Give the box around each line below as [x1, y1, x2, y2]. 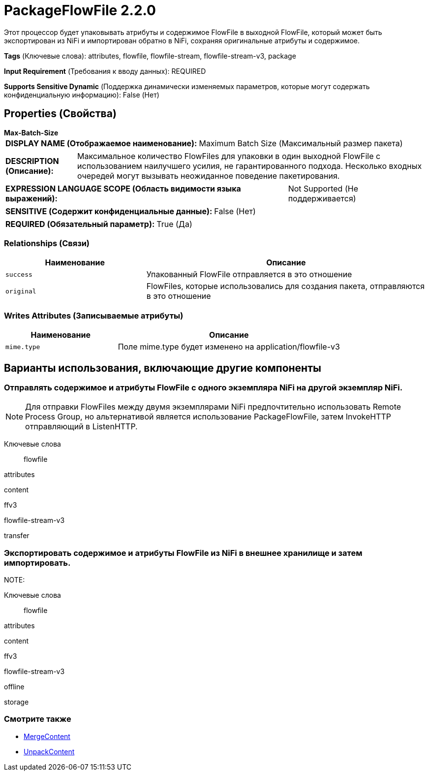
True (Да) [156, 219, 192, 229]
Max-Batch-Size [4, 128, 59, 137]
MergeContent [24, 732, 70, 741]
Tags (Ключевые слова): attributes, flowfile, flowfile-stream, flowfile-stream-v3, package [4, 51, 296, 60]
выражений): [5, 193, 58, 203]
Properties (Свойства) [4, 107, 117, 120]
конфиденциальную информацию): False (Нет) [4, 90, 159, 99]
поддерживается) [288, 193, 356, 203]
